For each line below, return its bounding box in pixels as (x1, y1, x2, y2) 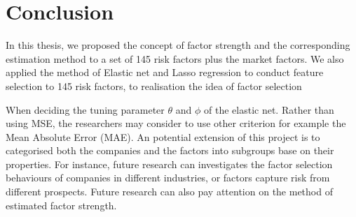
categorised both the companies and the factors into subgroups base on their (6, 143, 334, 158)
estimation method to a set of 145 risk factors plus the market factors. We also (6, 51, 344, 66)
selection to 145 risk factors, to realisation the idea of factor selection (6, 78, 302, 93)
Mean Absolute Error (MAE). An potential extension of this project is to (6, 129, 320, 144)
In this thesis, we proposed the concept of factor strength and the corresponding (6, 38, 350, 52)
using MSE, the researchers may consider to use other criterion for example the (6, 116, 346, 130)
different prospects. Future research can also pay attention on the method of (6, 184, 333, 199)
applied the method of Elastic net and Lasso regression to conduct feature (6, 65, 324, 80)
